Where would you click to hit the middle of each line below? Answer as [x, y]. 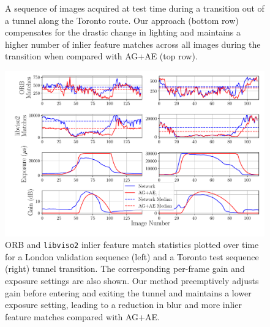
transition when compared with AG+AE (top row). [101, 56]
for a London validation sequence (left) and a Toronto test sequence [132, 256]
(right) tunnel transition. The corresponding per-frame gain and [125, 269]
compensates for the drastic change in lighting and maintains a [123, 32]
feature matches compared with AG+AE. [82, 316]
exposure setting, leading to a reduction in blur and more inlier [123, 305]
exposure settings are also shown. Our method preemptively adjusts [132, 280]
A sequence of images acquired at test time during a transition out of [135, 8]
